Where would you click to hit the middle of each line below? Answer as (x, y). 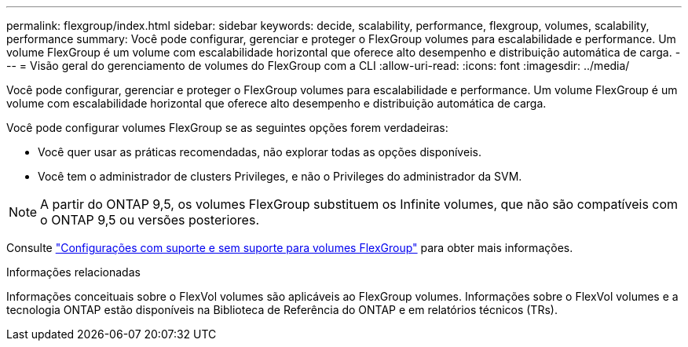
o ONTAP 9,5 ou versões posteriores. (150, 220)
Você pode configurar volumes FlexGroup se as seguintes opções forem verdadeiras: (227, 128)
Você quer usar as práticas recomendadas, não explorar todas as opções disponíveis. (260, 152)
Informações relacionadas (73, 272)
